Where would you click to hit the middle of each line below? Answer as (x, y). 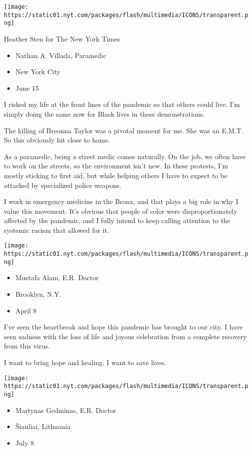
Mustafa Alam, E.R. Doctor (57, 277)
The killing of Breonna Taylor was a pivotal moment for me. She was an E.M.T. (124, 130)
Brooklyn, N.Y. (38, 294)
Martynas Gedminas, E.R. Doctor (66, 410)
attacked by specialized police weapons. (63, 185)
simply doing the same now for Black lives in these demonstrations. (105, 113)
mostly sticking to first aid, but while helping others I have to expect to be (116, 175)
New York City (38, 72)
